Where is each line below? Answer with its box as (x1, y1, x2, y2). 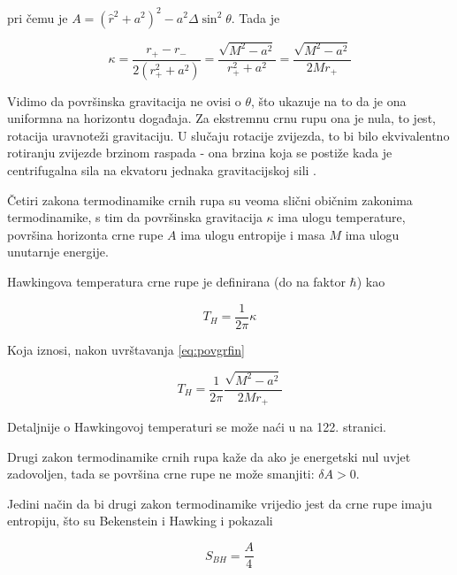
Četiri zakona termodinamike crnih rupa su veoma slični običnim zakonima (7, 190, 413, 209)
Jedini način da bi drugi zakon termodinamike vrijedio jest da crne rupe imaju (7, 494, 432, 512)
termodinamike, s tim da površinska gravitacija (7, 208, 263, 226)
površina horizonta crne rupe (7, 225, 164, 243)
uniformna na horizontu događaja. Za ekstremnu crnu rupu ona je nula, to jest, (7, 109, 436, 127)
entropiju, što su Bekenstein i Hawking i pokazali (7, 511, 273, 530)
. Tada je (231, 8, 280, 27)
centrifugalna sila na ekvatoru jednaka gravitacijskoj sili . (7, 161, 317, 180)
